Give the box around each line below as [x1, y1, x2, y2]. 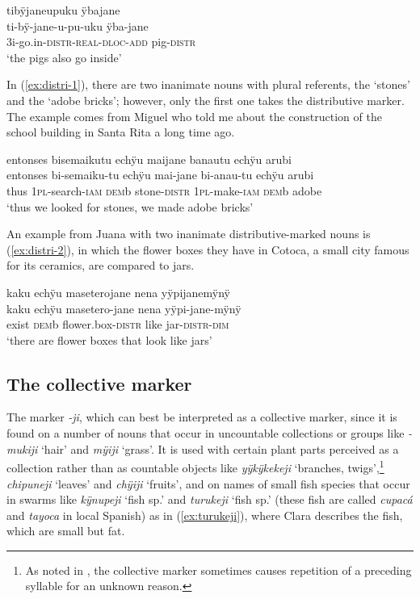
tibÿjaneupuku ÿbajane [6, 2, 120, 18]
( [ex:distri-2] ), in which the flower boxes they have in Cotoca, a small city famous [6, 241, 409, 258]
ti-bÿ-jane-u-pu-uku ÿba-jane [6, 17, 149, 34]
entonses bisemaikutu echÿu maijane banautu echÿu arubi [6, 150, 292, 167]
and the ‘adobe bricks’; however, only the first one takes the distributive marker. [6, 91, 405, 108]
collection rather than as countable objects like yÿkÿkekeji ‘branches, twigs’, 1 [6, 457, 384, 475]
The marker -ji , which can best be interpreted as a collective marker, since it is [6, 408, 397, 425]
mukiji [6, 440, 38, 457]
